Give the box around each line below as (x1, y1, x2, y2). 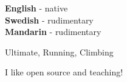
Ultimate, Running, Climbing (5, 45, 114, 58)
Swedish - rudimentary (5, 13, 94, 26)
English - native (5, 2, 68, 14)
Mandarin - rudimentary (5, 25, 101, 38)
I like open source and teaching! (5, 66, 123, 78)
